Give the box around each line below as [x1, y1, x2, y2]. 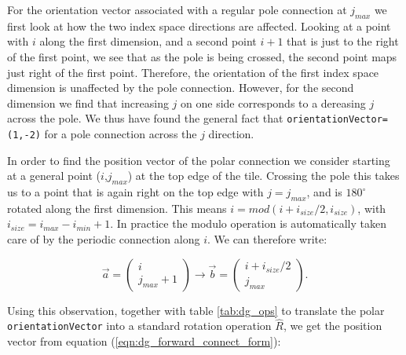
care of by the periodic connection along [7, 231, 200, 247]
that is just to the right [287, 33, 399, 49]
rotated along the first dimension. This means [7, 199, 227, 216]
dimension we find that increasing [7, 94, 169, 111]
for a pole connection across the [44, 126, 197, 142]
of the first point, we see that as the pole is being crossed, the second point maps [7, 48, 397, 64]
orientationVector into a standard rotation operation [7, 317, 272, 334]
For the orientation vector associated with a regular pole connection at [7, 2, 347, 17]
